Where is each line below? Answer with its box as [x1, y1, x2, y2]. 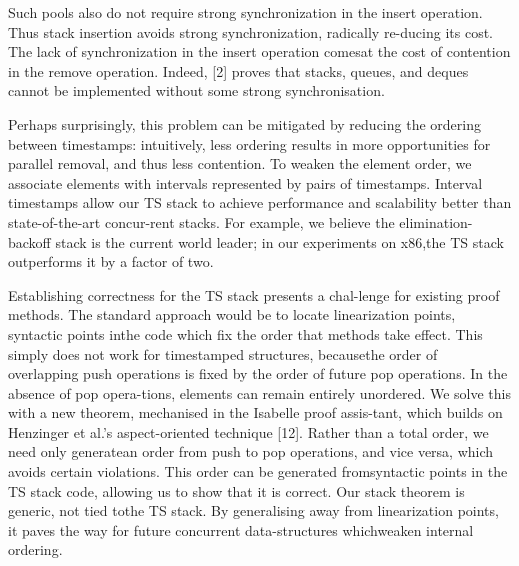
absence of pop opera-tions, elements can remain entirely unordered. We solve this [8, 382, 512, 403]
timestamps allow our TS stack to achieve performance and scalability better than [8, 192, 512, 213]
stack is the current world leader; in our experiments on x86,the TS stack [55, 231, 504, 252]
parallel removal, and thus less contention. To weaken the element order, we [8, 153, 472, 174]
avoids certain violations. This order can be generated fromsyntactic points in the [8, 461, 508, 482]
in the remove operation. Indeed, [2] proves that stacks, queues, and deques [8, 60, 469, 81]
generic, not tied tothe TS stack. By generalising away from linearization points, [8, 500, 499, 521]
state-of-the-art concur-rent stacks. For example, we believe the [8, 211, 395, 232]
